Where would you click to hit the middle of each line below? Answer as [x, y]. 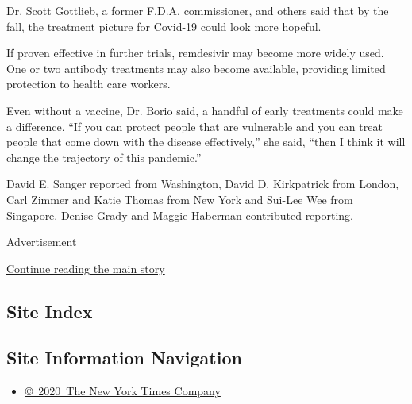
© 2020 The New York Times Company [123, 391]
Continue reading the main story [86, 268]
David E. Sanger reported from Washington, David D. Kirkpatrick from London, [203, 184]
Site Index [50, 311]
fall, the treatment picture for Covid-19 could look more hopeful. [164, 26]
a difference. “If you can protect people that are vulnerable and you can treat [194, 126]
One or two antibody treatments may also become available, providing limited [196, 68]
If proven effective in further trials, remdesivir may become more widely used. [195, 53]
